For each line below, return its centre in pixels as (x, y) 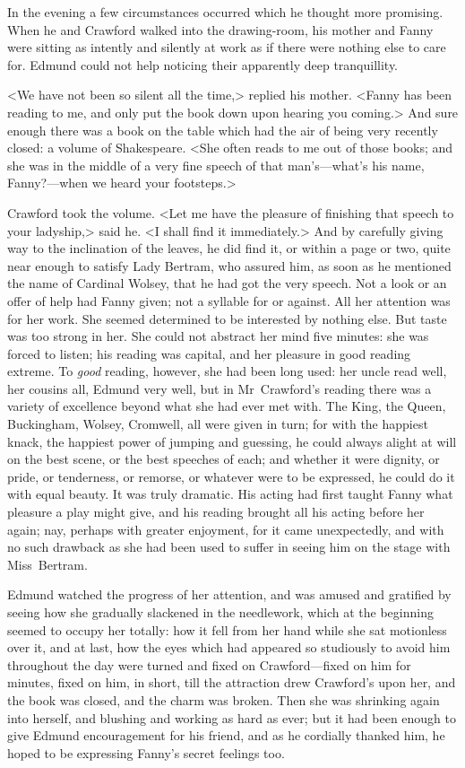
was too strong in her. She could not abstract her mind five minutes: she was (218, 336)
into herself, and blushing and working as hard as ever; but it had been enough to (232, 717)
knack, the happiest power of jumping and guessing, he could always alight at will (232, 441)
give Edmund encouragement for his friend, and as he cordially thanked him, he (226, 735)
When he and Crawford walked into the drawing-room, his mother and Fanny (220, 29)
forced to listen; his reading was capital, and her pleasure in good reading (209, 353)
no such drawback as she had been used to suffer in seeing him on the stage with (229, 547)
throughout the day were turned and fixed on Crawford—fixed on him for (209, 664)
